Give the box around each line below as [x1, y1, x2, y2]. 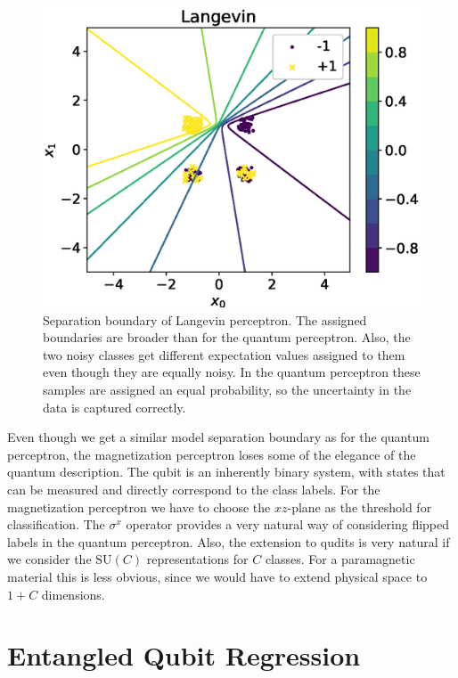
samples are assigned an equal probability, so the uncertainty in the [43, 380, 412, 399]
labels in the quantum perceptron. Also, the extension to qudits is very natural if [7, 532, 450, 551]
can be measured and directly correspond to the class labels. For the [7, 479, 380, 498]
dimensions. [41, 584, 105, 603]
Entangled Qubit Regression [7, 637, 361, 674]
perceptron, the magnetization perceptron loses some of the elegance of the [7, 445, 416, 463]
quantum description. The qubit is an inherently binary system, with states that [7, 462, 446, 481]
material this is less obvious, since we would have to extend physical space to [7, 567, 428, 585]
